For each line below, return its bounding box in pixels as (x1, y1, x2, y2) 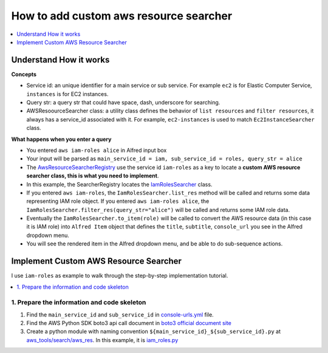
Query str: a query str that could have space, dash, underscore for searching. (26, 99, 220, 106)
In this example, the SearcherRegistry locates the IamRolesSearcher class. (26, 180, 213, 188)
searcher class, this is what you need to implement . (26, 172, 159, 179)
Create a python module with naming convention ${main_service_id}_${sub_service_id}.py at (26, 328, 281, 335)
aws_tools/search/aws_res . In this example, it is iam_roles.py (26, 336, 179, 343)
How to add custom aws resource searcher (11, 9, 233, 22)
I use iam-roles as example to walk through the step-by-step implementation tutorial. (11, 272, 228, 279)
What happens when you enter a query (11, 135, 112, 143)
